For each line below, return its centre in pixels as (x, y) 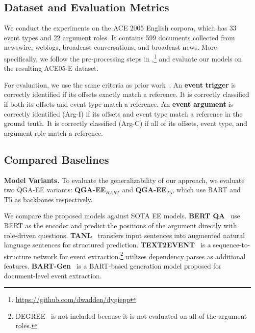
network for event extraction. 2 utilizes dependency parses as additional (140, 255)
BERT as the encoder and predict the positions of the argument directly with (121, 225)
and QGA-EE (144, 190)
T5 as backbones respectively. (48, 199)
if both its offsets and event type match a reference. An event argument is (119, 104)
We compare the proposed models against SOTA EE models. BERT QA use (122, 216)
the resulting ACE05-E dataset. (51, 68)
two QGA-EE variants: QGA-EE (55, 190)
